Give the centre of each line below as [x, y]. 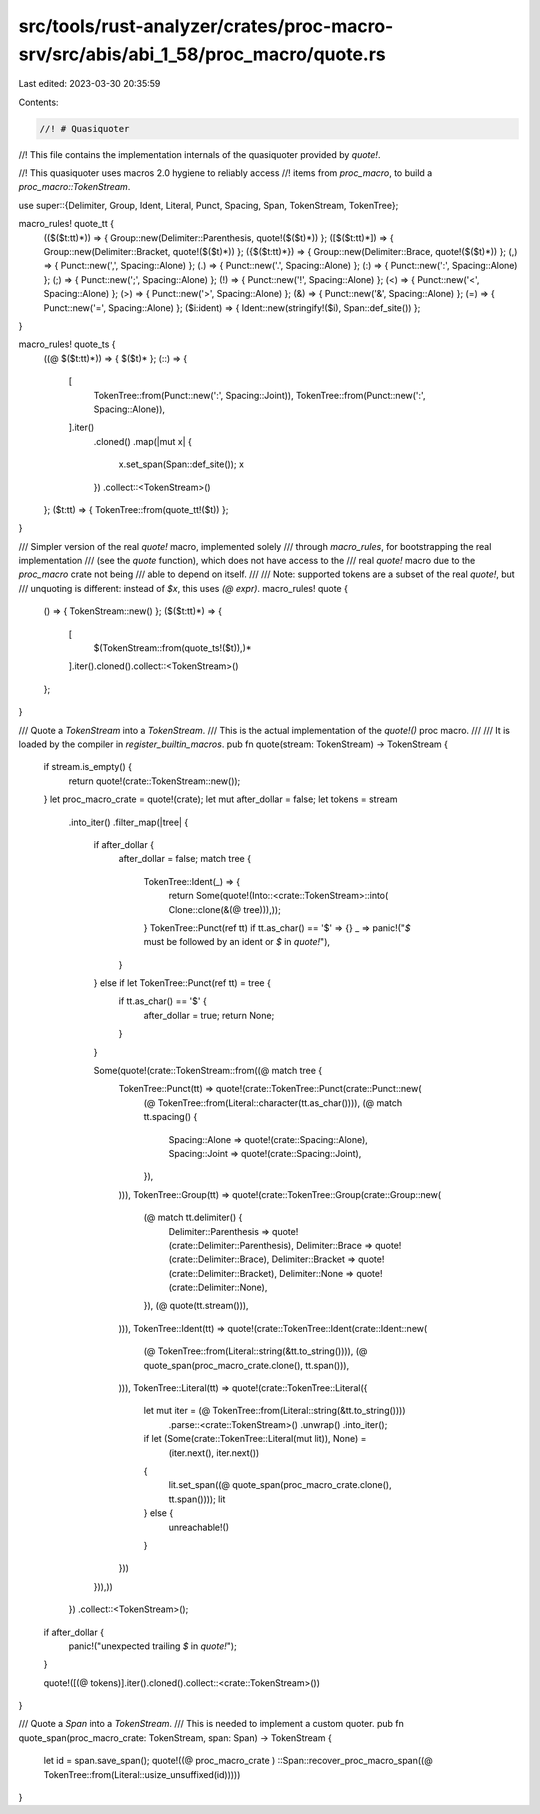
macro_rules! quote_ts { [67, 344]
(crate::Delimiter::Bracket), [222, 1273]
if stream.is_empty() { [87, 767]
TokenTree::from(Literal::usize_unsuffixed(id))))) [142, 1774]
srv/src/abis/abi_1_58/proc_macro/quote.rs [202, 54]
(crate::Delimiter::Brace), [219, 1259]
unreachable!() [199, 1527]
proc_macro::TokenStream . [74, 187]
